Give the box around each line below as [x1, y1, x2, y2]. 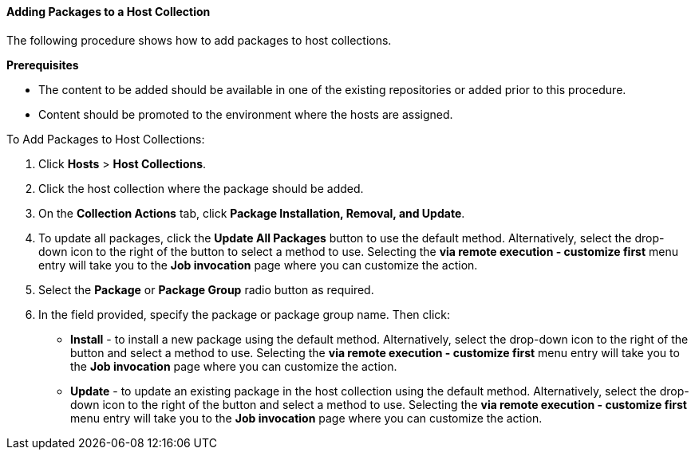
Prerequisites [6, 57, 79, 72]
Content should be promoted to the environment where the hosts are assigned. [38, 107, 453, 121]
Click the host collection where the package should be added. [38, 181, 364, 195]
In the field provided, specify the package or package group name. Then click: [38, 307, 451, 321]
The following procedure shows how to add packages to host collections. [6, 33, 392, 47]
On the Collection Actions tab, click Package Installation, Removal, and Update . [38, 206, 465, 220]
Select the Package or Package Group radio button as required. [38, 282, 374, 297]
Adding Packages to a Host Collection [6, 5, 211, 18]
